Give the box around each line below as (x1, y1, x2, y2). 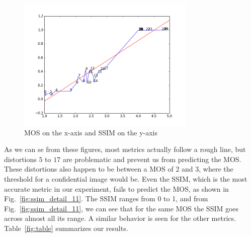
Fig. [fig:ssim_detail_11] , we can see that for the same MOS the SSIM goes (4, 203, 239, 213)
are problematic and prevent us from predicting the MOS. (62, 153, 241, 164)
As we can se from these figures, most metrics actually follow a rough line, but (4, 144, 246, 154)
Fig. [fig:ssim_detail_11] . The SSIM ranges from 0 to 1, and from (4, 193, 208, 204)
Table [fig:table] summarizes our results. (4, 222, 128, 233)
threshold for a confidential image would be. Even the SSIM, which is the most (4, 173, 247, 184)
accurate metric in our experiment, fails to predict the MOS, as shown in (4, 183, 229, 194)
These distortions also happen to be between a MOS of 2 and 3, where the (4, 164, 233, 174)
